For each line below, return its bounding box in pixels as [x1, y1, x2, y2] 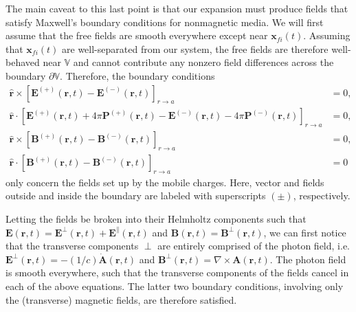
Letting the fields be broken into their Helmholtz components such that [5, 212, 307, 226]
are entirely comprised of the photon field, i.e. [157, 238, 350, 253]
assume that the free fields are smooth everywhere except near [5, 28, 268, 43]
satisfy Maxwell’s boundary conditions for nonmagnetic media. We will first [5, 14, 324, 29]
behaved [5, 55, 40, 69]
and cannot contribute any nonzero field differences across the [73, 55, 334, 69]
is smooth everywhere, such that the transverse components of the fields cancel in [5, 265, 349, 280]
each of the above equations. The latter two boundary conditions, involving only [5, 279, 344, 293]
